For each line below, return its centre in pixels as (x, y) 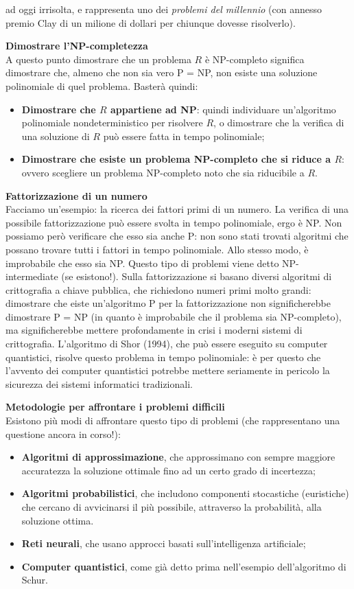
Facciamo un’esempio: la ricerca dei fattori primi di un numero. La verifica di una (177, 209)
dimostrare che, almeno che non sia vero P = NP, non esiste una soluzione (162, 72)
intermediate (32, 276)
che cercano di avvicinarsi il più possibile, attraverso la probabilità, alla (172, 507)
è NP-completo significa (255, 59)
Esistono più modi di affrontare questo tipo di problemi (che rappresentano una (173, 420)
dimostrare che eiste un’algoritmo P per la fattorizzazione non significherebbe (168, 303)
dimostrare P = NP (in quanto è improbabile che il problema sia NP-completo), (174, 316)
